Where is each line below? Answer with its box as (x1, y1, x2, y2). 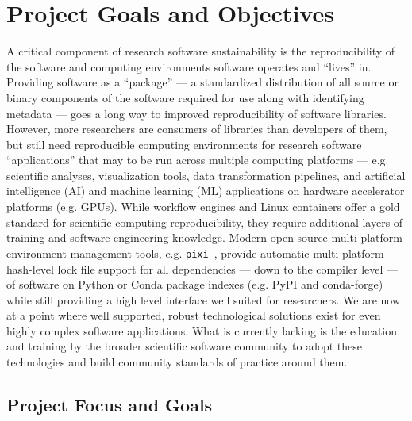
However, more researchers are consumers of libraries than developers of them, (6, 121, 387, 137)
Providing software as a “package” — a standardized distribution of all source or (6, 74, 399, 90)
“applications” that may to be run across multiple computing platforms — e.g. (6, 151, 389, 168)
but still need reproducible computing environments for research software (6, 136, 362, 152)
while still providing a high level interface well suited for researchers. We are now (6, 291, 401, 308)
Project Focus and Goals (6, 392, 213, 417)
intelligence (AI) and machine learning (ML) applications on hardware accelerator (6, 182, 405, 199)
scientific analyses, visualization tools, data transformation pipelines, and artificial (6, 166, 406, 183)
